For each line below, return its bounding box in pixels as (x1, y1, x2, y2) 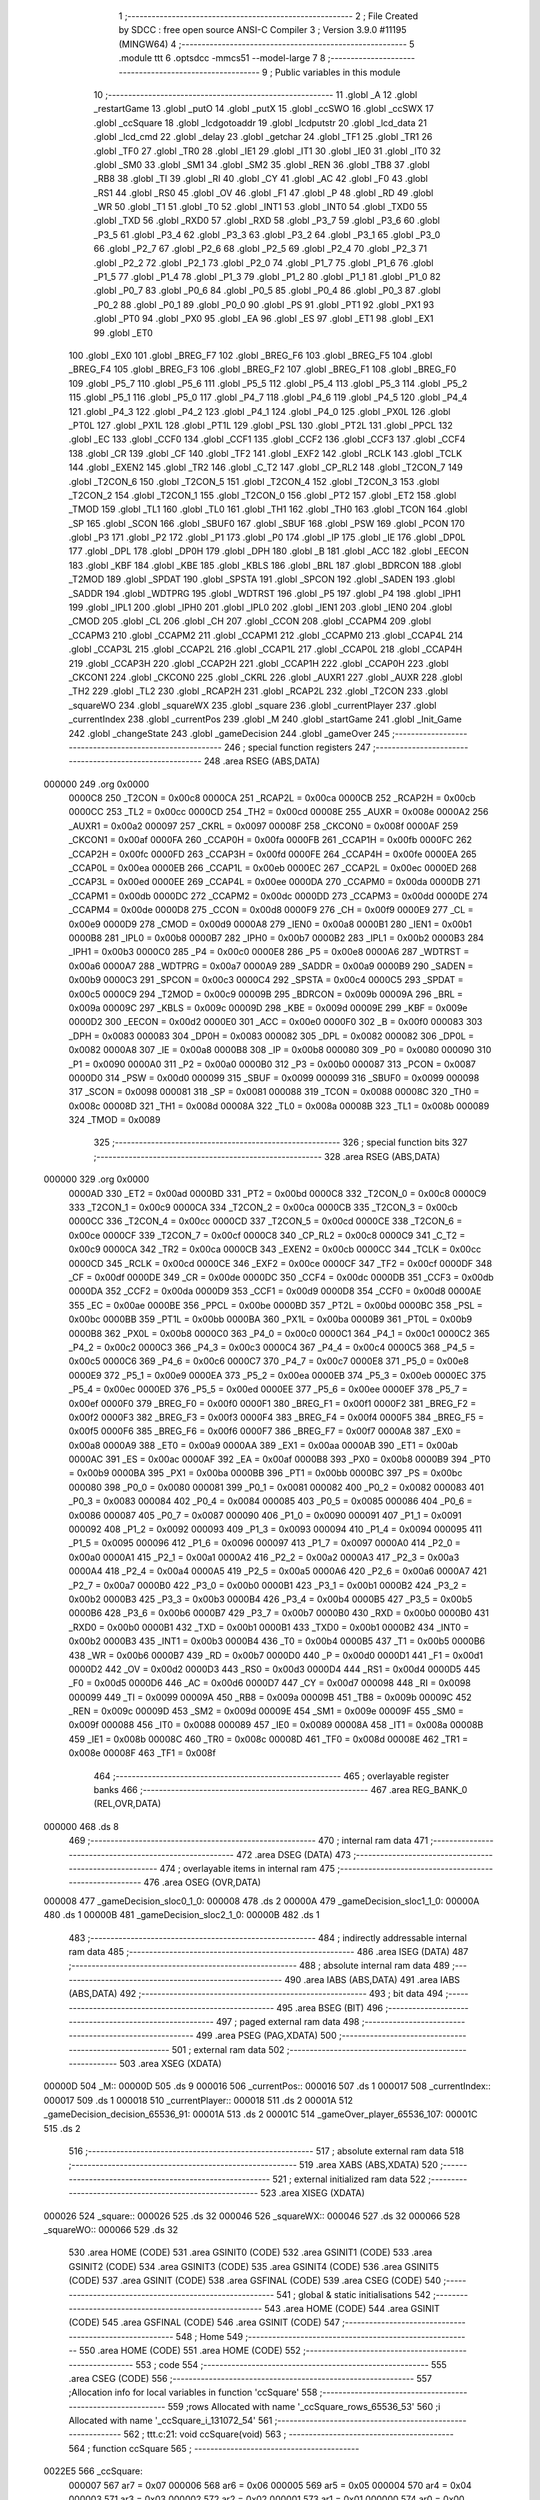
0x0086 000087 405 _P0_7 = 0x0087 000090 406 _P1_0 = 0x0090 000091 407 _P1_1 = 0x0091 (68, 1509, 462, 1521)
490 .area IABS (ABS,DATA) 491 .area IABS (284, 1973, 460, 1985)
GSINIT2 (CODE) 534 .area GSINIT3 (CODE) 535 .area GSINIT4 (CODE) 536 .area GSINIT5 (68, 2260, 440, 2272)
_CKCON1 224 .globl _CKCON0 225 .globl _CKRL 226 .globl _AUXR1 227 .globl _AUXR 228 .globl (68, 671, 463, 683)
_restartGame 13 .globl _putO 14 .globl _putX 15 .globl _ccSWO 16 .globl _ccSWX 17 (93, 103, 434, 115)
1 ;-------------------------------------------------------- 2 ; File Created (118, 10, 419, 22)
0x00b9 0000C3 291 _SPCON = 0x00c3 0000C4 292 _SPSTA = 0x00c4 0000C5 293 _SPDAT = (68, 974, 464, 986)
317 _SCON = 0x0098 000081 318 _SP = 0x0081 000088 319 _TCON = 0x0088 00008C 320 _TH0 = (68, 1086, 480, 1098)
